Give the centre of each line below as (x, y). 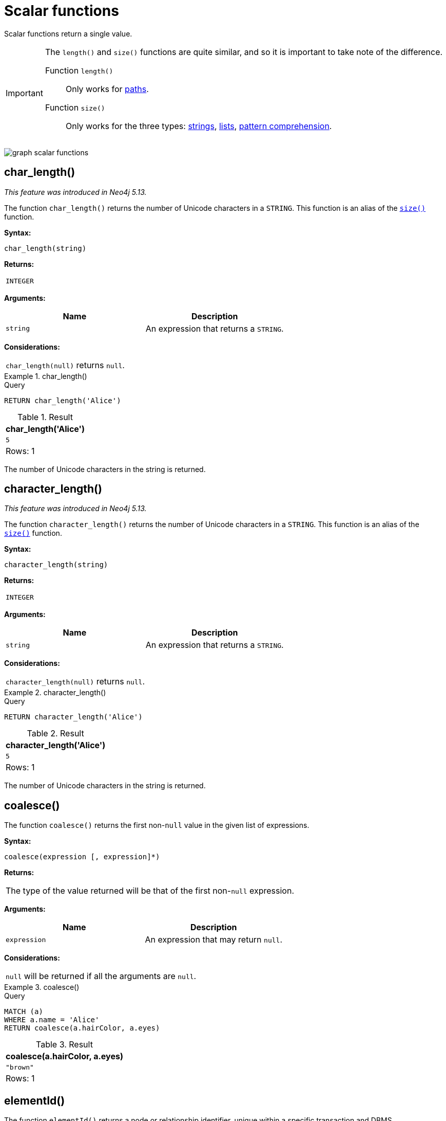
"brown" (20, 1068)
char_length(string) (45, 248)
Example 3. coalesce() (42, 987)
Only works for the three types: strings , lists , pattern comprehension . (199, 126)
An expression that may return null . (214, 940)
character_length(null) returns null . (75, 682)
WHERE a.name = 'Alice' (52, 1020)
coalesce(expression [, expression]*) (82, 857)
